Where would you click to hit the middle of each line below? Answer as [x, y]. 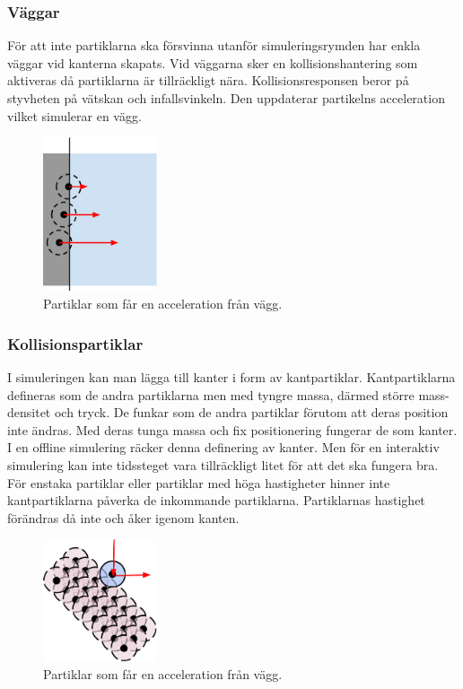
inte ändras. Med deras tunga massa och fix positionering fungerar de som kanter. [232, 429]
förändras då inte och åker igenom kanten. [123, 517]
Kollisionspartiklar [75, 343]
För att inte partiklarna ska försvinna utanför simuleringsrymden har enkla [214, 45]
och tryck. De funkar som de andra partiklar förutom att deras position [251, 412]
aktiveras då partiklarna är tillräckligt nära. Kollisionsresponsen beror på [208, 80]
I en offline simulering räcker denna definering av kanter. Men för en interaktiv [223, 447]
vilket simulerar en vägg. [74, 115]
